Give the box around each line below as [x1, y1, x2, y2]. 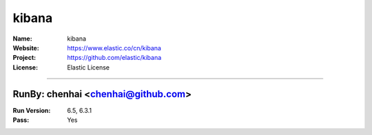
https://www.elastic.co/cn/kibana [67, 43, 162, 52]
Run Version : [12, 106, 51, 114]
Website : [12, 43, 39, 52]
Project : [12, 54, 37, 62]
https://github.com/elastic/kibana [67, 54, 162, 62]
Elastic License [67, 63, 110, 72]
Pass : [12, 116, 30, 124]
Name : [12, 34, 32, 43]
